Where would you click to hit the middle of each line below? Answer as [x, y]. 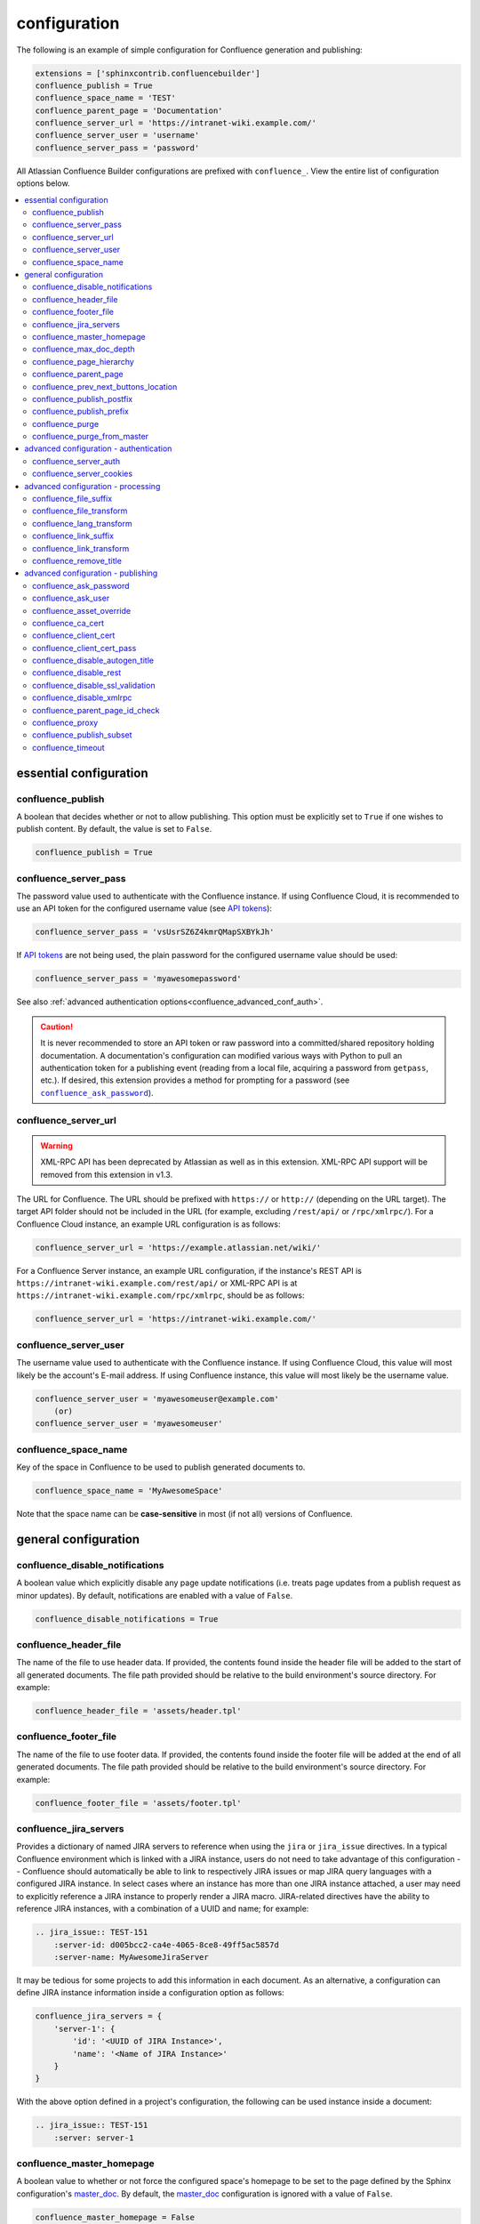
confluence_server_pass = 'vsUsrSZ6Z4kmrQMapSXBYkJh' [155, 932]
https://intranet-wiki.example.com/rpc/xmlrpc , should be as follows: [160, 1295]
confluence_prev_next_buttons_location [105, 386]
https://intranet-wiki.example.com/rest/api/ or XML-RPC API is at [157, 1283]
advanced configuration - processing [92, 486]
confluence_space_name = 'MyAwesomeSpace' [129, 1491]
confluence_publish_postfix [83, 399]
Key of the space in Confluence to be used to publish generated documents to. [161, 1467]
